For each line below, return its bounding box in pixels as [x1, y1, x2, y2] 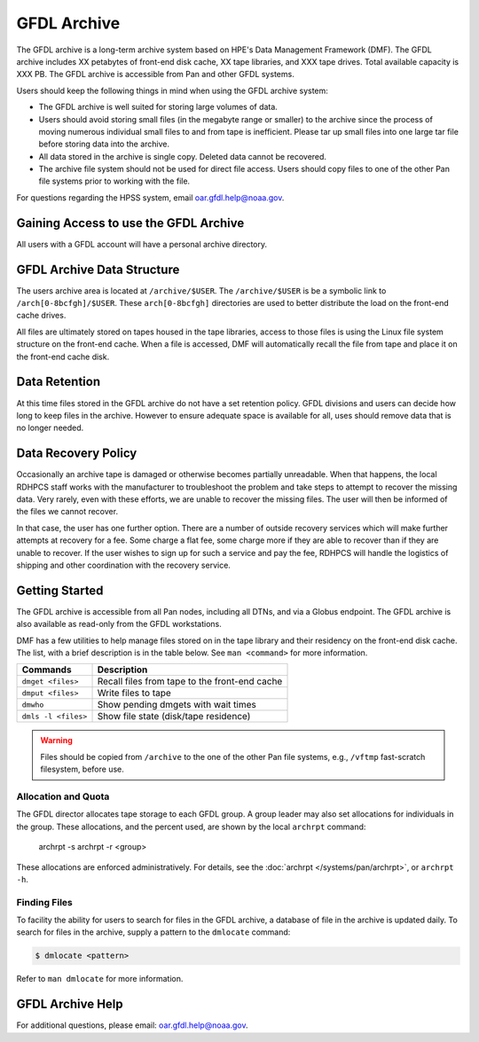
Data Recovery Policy [16, 446, 137, 461]
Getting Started [16, 583, 104, 598]
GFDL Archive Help [16, 997, 123, 1012]
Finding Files [16, 896, 73, 908]
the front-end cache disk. [16, 351, 110, 362]
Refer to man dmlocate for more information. [16, 974, 184, 984]
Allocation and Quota [16, 790, 110, 803]
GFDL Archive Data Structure [16, 262, 180, 277]
